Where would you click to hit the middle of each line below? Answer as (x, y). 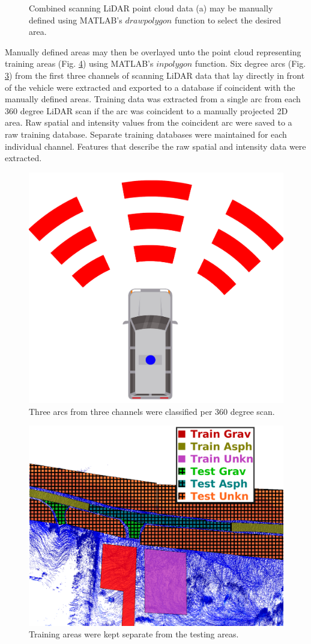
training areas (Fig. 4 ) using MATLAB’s (79, 63)
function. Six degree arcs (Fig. (250, 63)
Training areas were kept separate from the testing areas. (134, 634)
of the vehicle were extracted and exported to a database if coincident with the (150, 87)
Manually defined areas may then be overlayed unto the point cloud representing (153, 51)
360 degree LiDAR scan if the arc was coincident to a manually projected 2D (146, 110)
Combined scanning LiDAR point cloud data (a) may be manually (151, 8)
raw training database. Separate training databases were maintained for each (146, 134)
